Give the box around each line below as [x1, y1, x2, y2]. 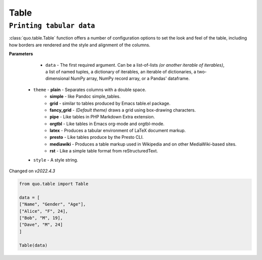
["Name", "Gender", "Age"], [19, 202, 86, 207]
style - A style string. [33, 157, 79, 163]
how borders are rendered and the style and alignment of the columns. [9, 42, 150, 48]
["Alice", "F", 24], [19, 208, 68, 214]
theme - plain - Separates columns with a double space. [33, 87, 147, 93]
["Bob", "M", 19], [19, 215, 63, 221]
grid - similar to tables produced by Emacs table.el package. [49, 100, 171, 106]
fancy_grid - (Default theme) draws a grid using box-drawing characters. [49, 107, 196, 113]
